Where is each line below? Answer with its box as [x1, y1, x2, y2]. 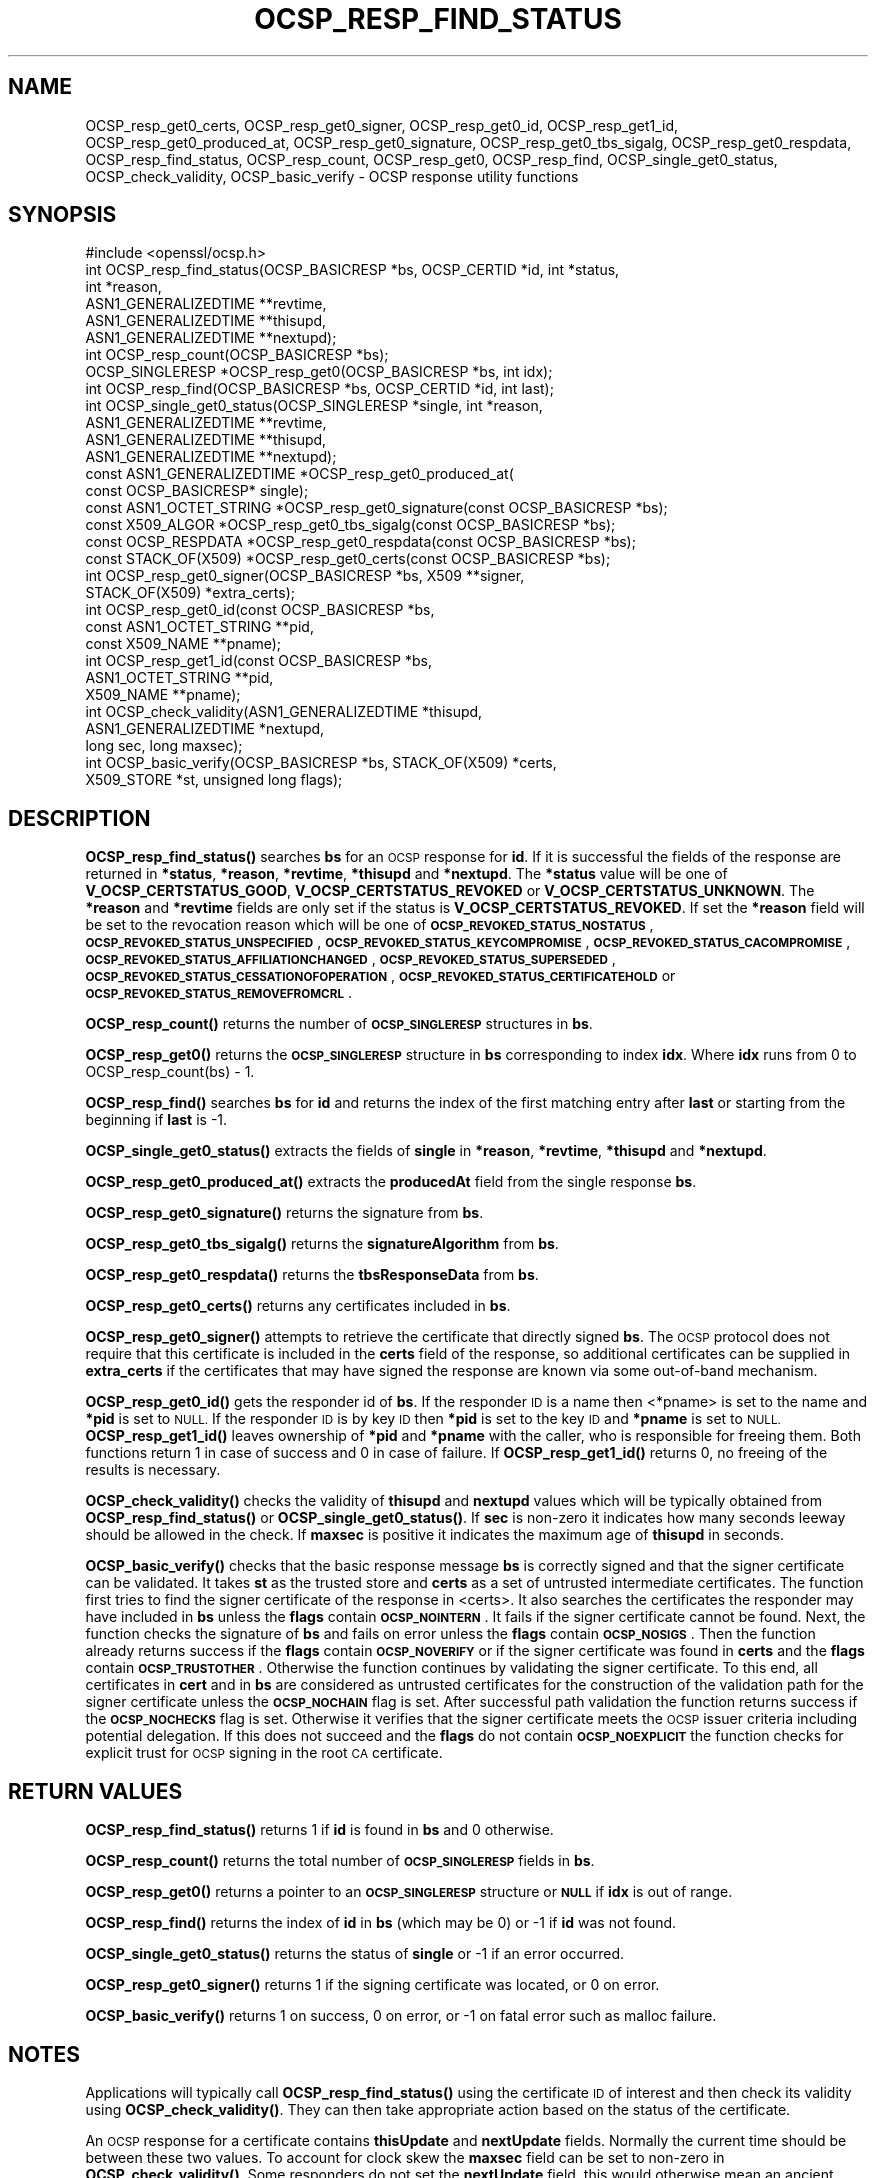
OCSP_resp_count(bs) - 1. [85, 1063, 255, 1081]
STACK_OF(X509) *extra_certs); [85, 584, 295, 602]
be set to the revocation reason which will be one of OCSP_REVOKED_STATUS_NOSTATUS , [85, 916, 654, 934]
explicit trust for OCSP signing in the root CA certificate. [85, 1744, 443, 1762]
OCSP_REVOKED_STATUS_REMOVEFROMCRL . [85, 984, 352, 1002]
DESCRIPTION [8, 805, 151, 831]
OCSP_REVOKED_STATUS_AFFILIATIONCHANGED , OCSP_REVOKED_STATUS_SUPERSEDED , [85, 950, 616, 968]
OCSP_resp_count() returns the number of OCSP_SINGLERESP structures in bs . [85, 1015, 593, 1033]
